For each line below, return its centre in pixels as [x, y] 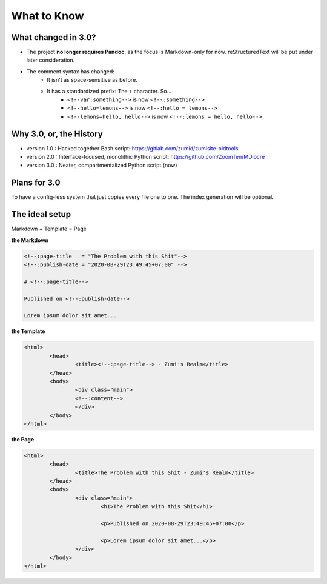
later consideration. [51, 60]
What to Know [48, 16]
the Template [28, 331]
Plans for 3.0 [36, 183]
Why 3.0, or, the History [57, 134]
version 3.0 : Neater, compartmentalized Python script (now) [102, 165]
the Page [23, 439]
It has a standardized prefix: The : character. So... [109, 91]
